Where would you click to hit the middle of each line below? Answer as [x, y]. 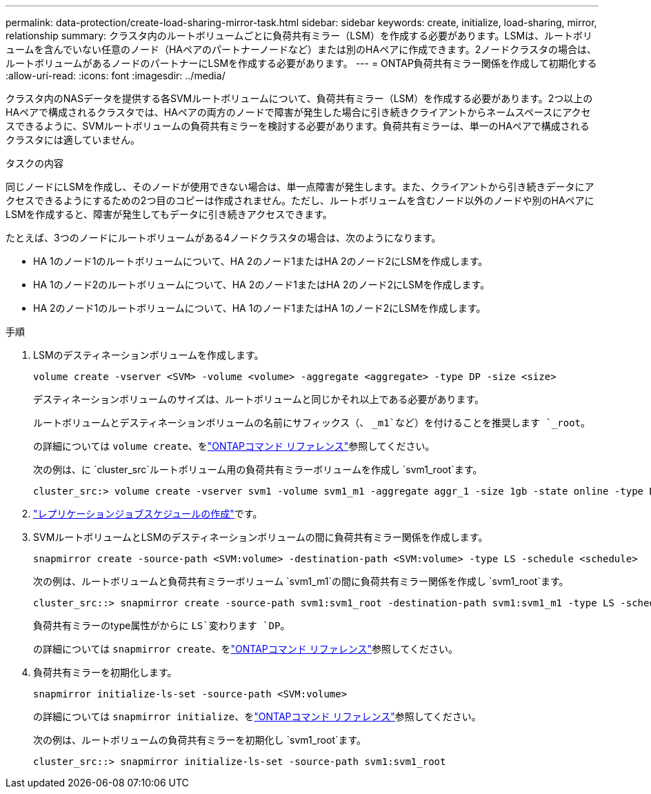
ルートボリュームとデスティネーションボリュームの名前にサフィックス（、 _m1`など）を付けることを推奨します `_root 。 [312, 423]
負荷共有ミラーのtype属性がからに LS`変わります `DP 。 [162, 625]
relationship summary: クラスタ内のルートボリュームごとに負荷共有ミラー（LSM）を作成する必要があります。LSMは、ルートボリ [299, 36]
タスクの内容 [34, 163]
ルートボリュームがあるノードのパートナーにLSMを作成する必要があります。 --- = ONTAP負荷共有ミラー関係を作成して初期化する [301, 63]
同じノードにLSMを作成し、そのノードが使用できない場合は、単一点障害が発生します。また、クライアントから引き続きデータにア [300, 187]
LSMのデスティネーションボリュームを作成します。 [149, 355]
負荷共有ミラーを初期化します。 [105, 672]
